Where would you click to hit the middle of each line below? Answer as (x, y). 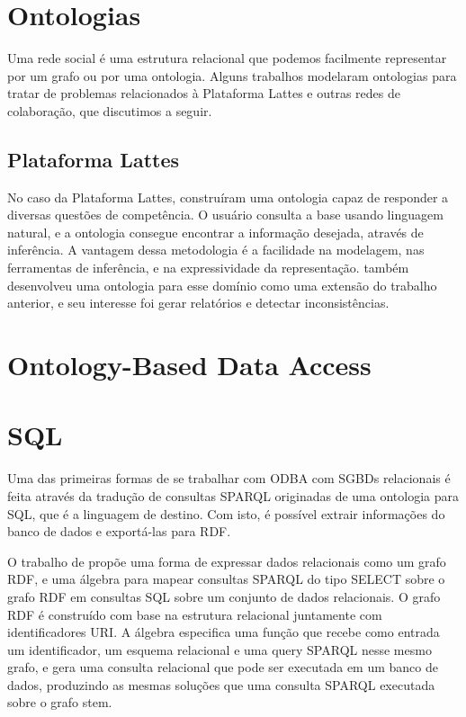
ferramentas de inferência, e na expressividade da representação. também (208, 268)
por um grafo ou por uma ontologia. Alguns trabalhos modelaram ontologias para (232, 75)
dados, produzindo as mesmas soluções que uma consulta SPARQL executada (221, 684)
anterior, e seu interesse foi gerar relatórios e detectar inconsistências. (198, 303)
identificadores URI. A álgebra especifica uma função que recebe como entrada (224, 632)
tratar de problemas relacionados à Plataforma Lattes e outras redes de (204, 93)
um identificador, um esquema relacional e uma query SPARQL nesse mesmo (220, 649)
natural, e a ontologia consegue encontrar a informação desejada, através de (215, 232)
